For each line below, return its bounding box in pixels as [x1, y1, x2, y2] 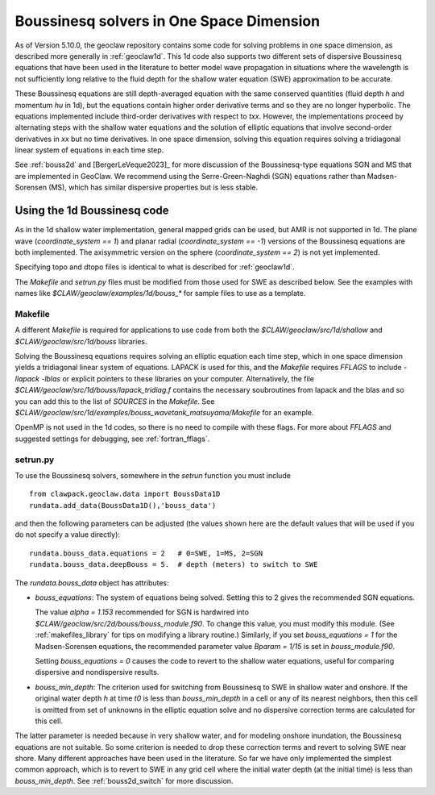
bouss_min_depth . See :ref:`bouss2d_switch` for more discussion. [14, 776, 234, 785]
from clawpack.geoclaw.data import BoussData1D [29, 489, 221, 499]
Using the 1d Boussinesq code [14, 204, 169, 218]
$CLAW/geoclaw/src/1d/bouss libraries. [14, 336, 147, 346]
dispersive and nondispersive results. [35, 668, 159, 677]
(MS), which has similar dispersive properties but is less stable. [48, 182, 259, 193]
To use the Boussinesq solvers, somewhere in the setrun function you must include [14, 470, 292, 480]
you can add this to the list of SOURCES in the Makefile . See [14, 396, 215, 406]
